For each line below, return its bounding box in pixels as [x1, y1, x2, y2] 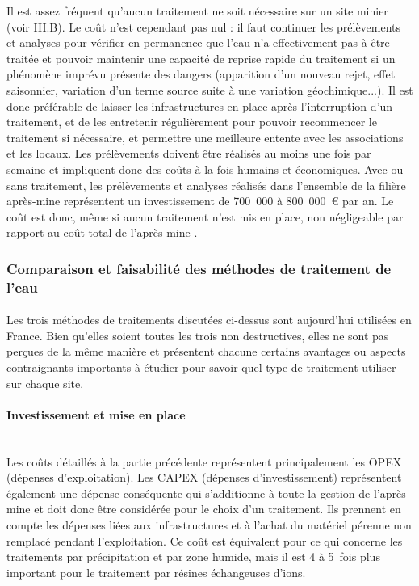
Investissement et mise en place [6, 406, 186, 423]
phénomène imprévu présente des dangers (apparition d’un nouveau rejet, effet [6, 65, 396, 82]
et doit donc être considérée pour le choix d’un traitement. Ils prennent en [34, 500, 401, 517]
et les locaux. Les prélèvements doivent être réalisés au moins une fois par [6, 145, 371, 162]
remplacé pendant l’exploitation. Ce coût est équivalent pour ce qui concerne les [6, 532, 403, 549]
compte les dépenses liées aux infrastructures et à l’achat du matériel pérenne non [6, 516, 412, 533]
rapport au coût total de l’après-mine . [6, 224, 198, 241]
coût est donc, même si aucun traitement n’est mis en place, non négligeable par [6, 208, 404, 225]
